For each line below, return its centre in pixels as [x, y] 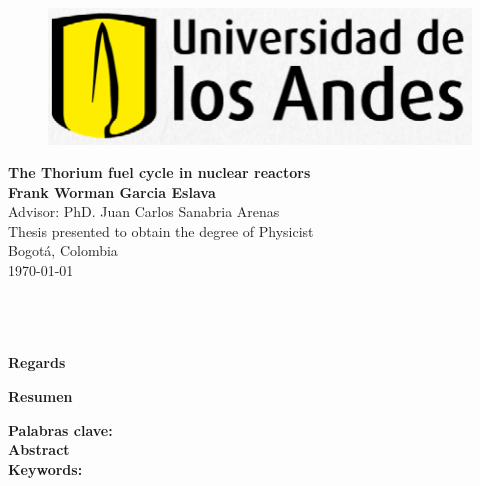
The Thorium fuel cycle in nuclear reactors [159, 172]
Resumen [40, 396]
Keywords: [45, 468]
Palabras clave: [60, 429]
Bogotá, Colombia [63, 250]
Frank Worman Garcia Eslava [112, 191]
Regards [37, 362]
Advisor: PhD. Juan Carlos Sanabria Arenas [144, 211]
